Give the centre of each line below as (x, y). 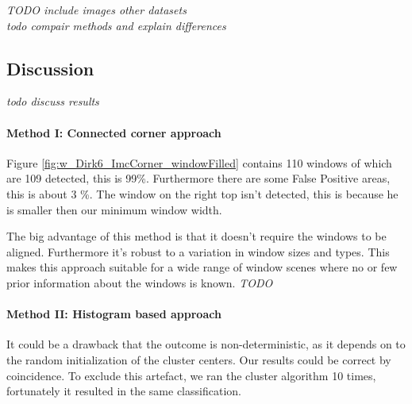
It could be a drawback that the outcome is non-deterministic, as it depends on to (206, 344)
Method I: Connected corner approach (114, 132)
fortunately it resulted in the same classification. (124, 391)
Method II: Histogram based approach (114, 314)
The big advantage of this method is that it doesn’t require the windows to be (196, 236)
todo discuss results (53, 101)
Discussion (50, 68)
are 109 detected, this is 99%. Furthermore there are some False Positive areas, (198, 178)
